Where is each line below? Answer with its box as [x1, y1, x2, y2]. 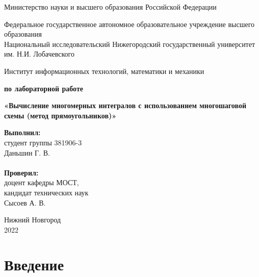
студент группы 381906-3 [4, 137, 82, 147]
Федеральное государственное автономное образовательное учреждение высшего [4, 18, 255, 29]
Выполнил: [4, 127, 41, 138]
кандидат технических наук [4, 187, 89, 197]
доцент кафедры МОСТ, [4, 177, 79, 188]
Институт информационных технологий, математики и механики [4, 65, 204, 76]
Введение [4, 254, 64, 275]
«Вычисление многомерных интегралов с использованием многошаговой [4, 100, 246, 111]
